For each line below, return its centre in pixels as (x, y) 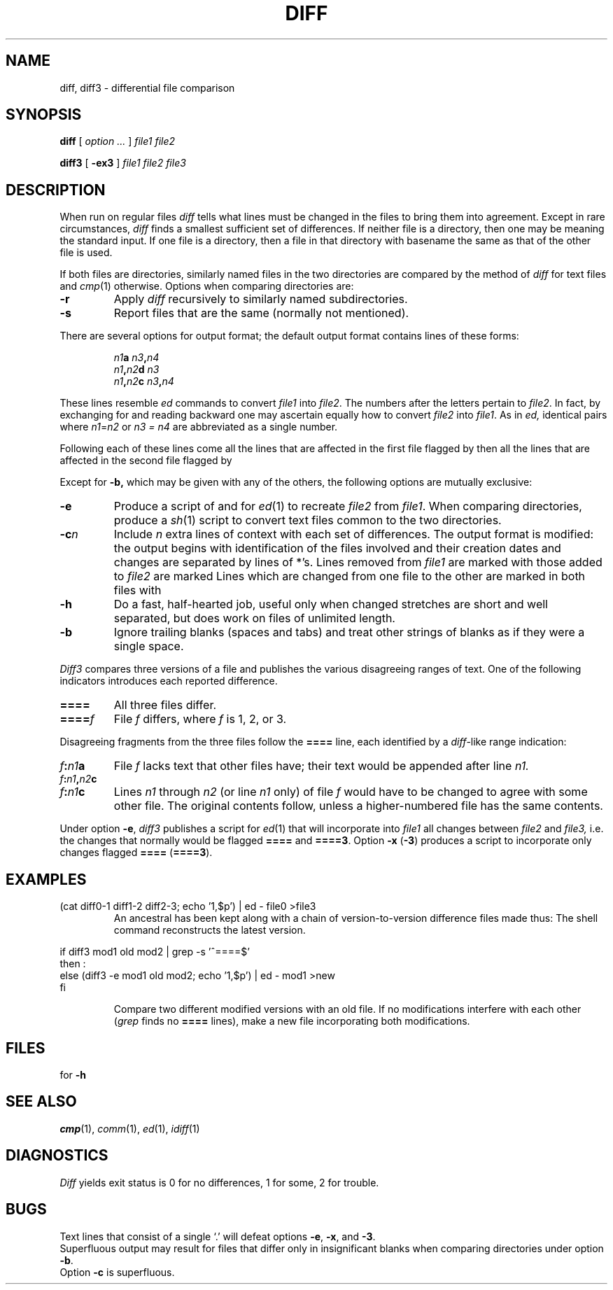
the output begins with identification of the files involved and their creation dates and (337, 548)
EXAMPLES (46, 879)
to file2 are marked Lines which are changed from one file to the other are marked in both (350, 576)
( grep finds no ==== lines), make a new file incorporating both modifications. (292, 1021)
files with (138, 590)
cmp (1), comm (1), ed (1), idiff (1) (130, 1128)
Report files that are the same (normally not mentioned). (261, 313)
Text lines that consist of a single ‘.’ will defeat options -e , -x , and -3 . (218, 1236)
